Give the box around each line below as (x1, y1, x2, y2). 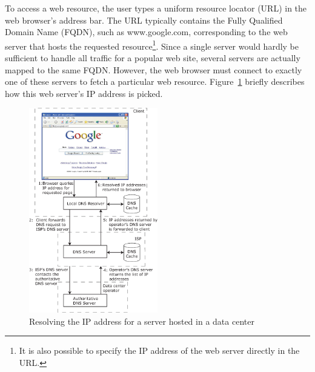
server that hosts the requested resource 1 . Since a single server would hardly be (5, 38, 299, 52)
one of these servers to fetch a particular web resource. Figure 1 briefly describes (5, 75, 305, 88)
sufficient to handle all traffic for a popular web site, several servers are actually (5, 51, 300, 64)
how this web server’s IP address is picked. (5, 87, 163, 99)
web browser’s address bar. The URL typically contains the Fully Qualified (5, 13, 283, 26)
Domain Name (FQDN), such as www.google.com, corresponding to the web (5, 25, 288, 38)
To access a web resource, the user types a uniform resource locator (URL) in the (5, 2, 307, 14)
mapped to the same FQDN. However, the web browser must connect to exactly (5, 63, 302, 76)
